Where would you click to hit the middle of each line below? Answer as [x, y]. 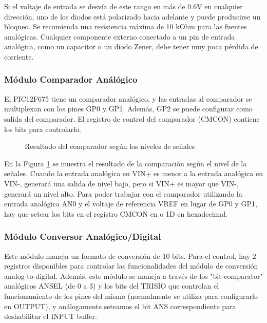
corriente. [19, 56]
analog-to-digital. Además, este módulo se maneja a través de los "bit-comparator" [133, 275]
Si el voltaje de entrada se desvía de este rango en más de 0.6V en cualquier [123, 6]
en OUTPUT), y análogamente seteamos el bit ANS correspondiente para [120, 306]
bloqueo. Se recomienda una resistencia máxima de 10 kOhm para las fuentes [126, 26]
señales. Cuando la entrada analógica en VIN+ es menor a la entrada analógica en [133, 173]
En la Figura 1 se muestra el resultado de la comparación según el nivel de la [126, 163]
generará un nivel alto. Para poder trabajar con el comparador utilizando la [123, 193]
